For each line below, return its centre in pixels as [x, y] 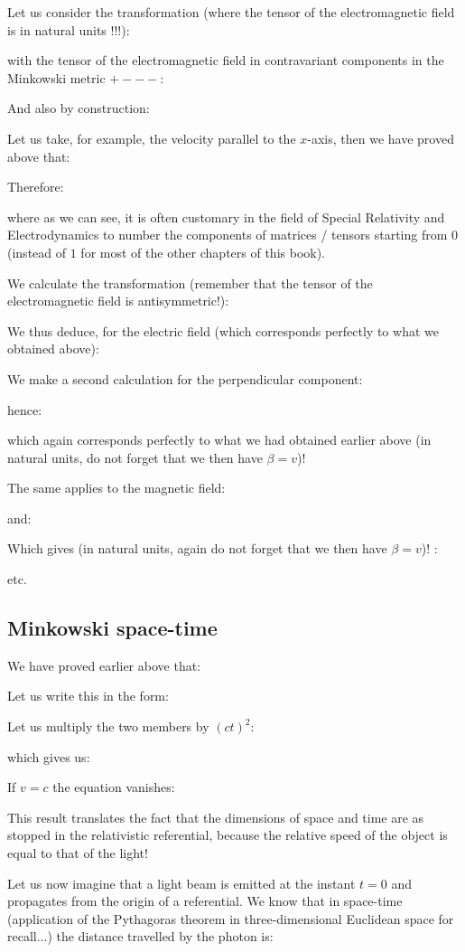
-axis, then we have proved [381, 138]
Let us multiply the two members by [108, 726]
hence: [25, 409]
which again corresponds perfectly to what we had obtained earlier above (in [219, 440]
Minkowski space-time [112, 628]
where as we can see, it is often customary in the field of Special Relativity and [226, 217]
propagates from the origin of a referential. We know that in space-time [205, 901]
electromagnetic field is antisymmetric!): [118, 301]
